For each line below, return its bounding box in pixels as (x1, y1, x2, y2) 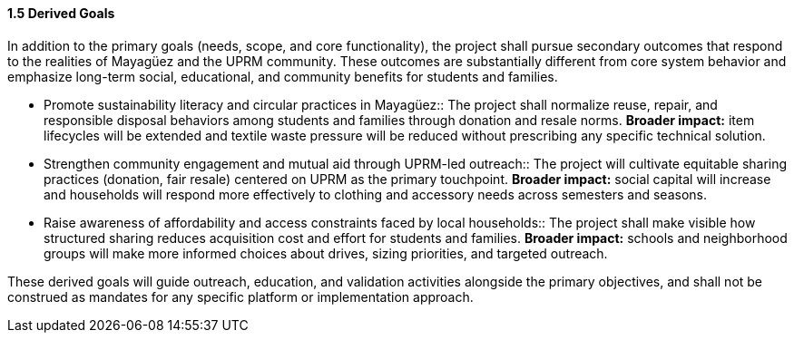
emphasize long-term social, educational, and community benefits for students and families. (7, 68, 558, 84)
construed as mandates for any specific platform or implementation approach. (7, 288, 474, 305)
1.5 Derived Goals (7, 5, 115, 21)
